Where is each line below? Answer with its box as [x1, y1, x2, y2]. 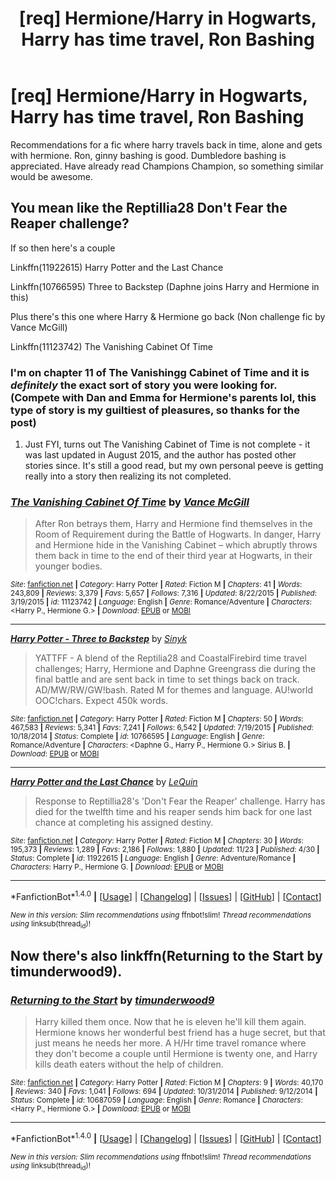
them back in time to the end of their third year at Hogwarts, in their [34, 550, 313, 562]
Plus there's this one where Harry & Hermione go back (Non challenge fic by [10, 310, 326, 322]
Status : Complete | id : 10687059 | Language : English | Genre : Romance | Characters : [10, 1095, 303, 1106]
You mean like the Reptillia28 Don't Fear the [10, 200, 288, 217]
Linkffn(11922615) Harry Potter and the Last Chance [10, 261, 224, 273]
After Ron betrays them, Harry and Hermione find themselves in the [34, 518, 313, 530]
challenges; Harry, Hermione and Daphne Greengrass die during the [34, 663, 317, 675]
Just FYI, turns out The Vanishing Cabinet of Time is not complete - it [24, 438, 311, 451]
